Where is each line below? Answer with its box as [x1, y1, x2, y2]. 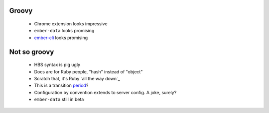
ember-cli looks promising [34, 35, 88, 41]
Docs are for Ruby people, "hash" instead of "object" [34, 68, 143, 74]
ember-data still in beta [34, 97, 84, 103]
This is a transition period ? [34, 82, 89, 89]
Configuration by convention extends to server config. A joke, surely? [34, 89, 177, 95]
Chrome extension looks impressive [34, 21, 108, 27]
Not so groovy [9, 48, 54, 56]
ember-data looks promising [34, 28, 95, 34]
